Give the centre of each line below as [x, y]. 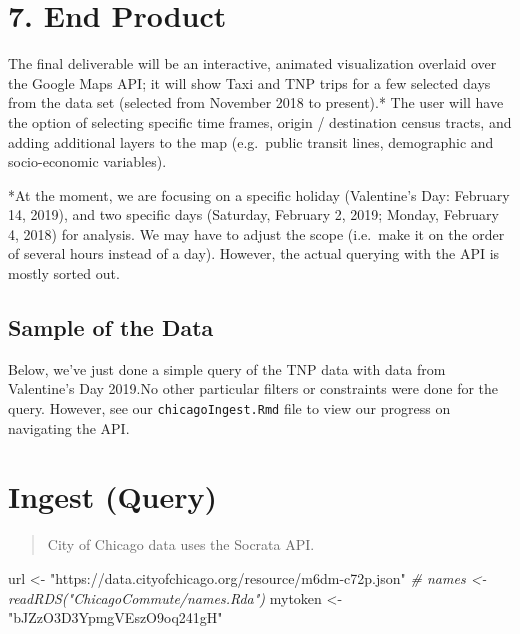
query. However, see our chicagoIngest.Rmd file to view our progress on [229, 408]
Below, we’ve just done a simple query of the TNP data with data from [227, 368]
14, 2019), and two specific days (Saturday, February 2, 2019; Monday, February [253, 214]
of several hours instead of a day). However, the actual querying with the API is [254, 253]
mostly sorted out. [64, 273]
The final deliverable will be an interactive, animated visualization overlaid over [252, 63]
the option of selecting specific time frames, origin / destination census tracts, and [260, 121]
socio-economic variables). [87, 161]
